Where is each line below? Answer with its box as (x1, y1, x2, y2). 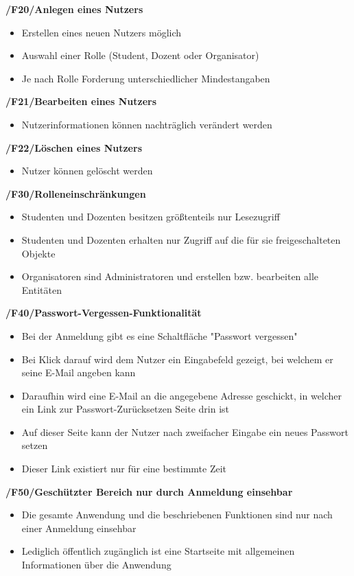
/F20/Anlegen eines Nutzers (5, 2, 143, 16)
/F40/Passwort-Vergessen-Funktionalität (5, 306, 202, 320)
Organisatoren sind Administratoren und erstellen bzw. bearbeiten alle (21, 269, 319, 284)
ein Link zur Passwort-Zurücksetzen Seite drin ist (21, 402, 230, 416)
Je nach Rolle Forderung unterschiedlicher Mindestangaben (21, 71, 270, 85)
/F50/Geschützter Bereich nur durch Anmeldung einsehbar (5, 484, 293, 498)
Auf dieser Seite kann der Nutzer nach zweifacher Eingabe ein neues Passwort (21, 424, 349, 439)
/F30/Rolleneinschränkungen (5, 186, 146, 200)
